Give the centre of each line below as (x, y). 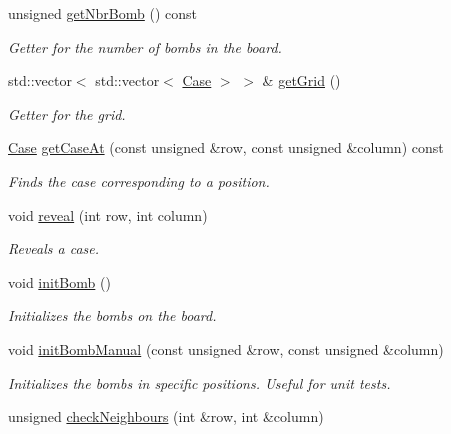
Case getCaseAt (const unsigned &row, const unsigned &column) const (226, 147)
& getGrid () (301, 80)
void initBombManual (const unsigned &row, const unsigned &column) (226, 348)
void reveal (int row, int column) (108, 214)
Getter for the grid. (67, 113)
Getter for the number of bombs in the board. (145, 46)
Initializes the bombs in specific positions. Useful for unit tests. (199, 382)
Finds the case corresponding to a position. (139, 180)
